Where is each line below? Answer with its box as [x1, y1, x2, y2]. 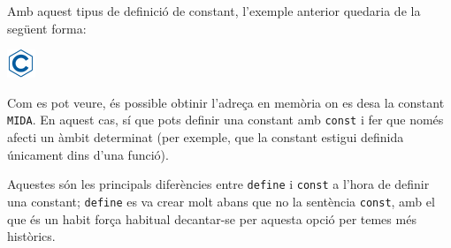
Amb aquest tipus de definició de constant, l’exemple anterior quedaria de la [7, 2, 421, 19]
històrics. [7, 227, 56, 245]
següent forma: [7, 19, 87, 37]
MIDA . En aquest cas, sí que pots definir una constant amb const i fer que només [7, 110, 444, 129]
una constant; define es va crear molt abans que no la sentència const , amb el [7, 192, 435, 210]
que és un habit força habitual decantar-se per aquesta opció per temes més [7, 209, 417, 228]
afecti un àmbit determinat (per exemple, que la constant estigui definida [7, 128, 404, 147]
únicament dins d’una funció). [7, 145, 169, 163]
